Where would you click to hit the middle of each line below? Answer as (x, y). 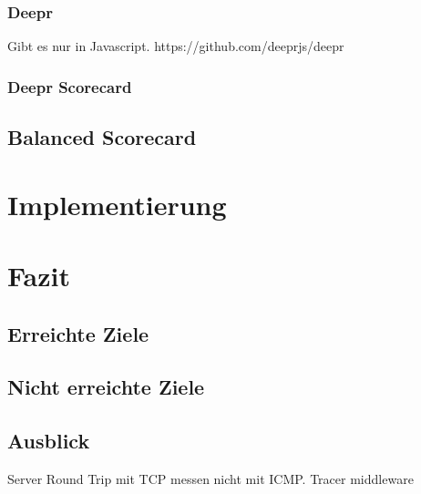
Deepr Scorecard (70, 86)
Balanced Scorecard (102, 137)
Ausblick (49, 441)
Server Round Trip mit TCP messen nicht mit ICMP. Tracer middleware (210, 478)
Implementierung (117, 204)
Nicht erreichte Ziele (106, 387)
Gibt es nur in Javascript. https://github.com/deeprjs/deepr (176, 46)
